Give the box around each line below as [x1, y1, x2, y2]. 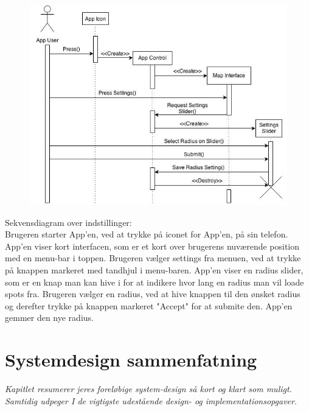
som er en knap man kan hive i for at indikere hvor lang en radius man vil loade [5, 275, 304, 288]
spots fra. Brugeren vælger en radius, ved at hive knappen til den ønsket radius [5, 287, 300, 300]
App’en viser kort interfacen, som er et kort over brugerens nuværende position [5, 239, 300, 252]
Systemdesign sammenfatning [5, 347, 257, 372]
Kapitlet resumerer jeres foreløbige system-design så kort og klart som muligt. [5, 382, 292, 395]
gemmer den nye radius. [5, 311, 94, 324]
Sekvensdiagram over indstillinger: [5, 216, 132, 228]
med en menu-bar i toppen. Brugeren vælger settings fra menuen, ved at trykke [5, 251, 301, 264]
